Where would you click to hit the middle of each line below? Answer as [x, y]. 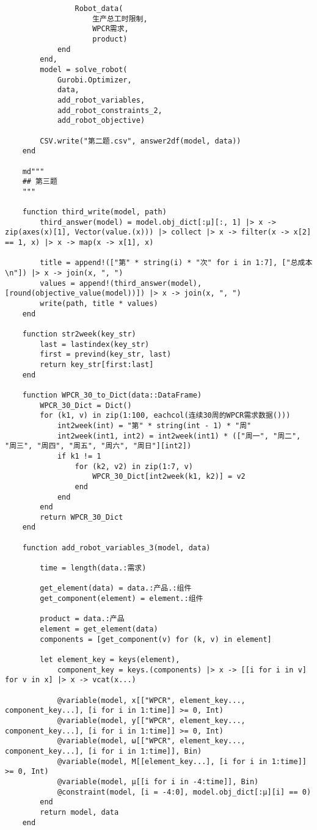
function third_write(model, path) [94, 212]
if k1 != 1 [79, 456]
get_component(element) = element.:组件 [122, 599]
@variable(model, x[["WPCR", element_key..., [151, 700]
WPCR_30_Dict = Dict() [86, 405]
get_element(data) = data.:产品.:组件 [116, 588]
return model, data [79, 812]
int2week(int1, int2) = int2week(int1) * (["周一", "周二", [179, 436]
